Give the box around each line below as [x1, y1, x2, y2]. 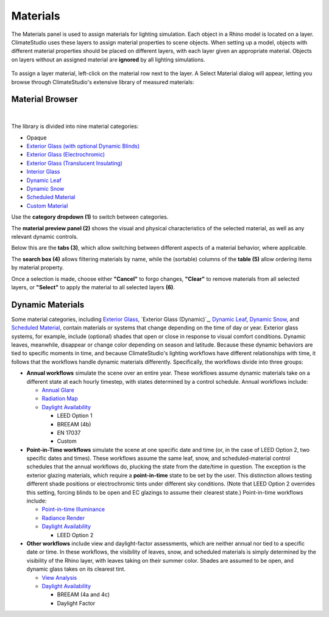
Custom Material [26, 202, 68, 210]
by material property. [11, 264, 64, 271]
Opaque [26, 134, 47, 141]
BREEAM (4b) [57, 420, 91, 428]
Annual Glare [41, 386, 74, 393]
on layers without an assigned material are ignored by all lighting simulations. [11, 55, 205, 63]
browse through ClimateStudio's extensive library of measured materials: [11, 78, 194, 85]
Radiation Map [41, 395, 79, 402]
